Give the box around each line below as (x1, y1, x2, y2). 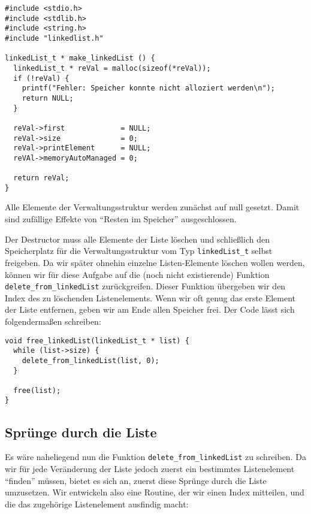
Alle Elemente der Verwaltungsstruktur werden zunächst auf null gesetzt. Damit (5, 201, 300, 213)
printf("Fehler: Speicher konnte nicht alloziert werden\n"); (22, 84, 276, 93)
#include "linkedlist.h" (5, 34, 104, 43)
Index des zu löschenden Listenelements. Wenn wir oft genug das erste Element (5, 291, 296, 304)
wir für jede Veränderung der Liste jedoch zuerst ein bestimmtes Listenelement (5, 462, 295, 474)
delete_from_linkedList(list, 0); (22, 356, 159, 365)
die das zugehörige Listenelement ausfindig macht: (5, 497, 189, 510)
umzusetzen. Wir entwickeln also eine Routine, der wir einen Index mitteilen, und (5, 486, 304, 498)
